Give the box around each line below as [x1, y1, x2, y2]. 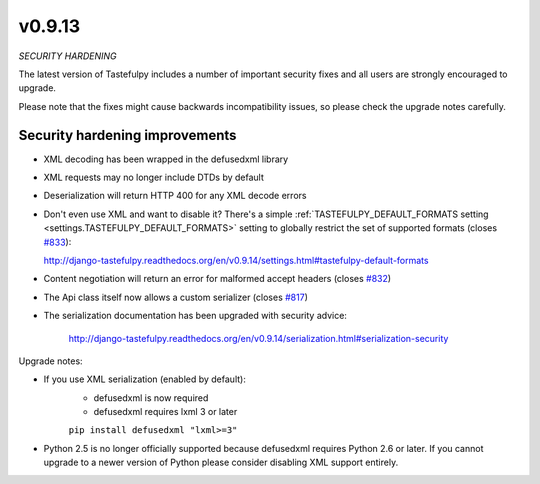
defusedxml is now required [93, 391, 209, 404]
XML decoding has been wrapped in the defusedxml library [43, 153, 289, 165]
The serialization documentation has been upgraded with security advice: [43, 310, 347, 322]
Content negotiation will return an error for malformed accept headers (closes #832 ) [43, 273, 392, 285]
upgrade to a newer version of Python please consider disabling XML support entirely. [43, 456, 399, 469]
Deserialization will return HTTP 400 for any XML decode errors [43, 190, 307, 202]
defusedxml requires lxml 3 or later [93, 406, 238, 418]
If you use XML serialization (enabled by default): [43, 373, 247, 385]
